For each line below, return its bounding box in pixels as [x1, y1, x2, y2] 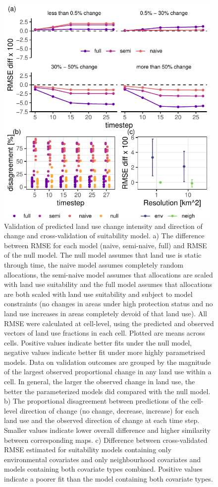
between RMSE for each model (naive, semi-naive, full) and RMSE [4, 240, 207, 250]
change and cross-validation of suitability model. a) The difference [4, 230, 205, 241]
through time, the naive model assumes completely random [4, 259, 183, 270]
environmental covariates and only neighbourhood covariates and [4, 454, 201, 464]
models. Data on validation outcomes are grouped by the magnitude [4, 356, 211, 367]
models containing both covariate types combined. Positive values [4, 464, 203, 474]
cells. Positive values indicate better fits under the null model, [4, 337, 192, 348]
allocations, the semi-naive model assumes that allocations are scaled [4, 269, 213, 279]
